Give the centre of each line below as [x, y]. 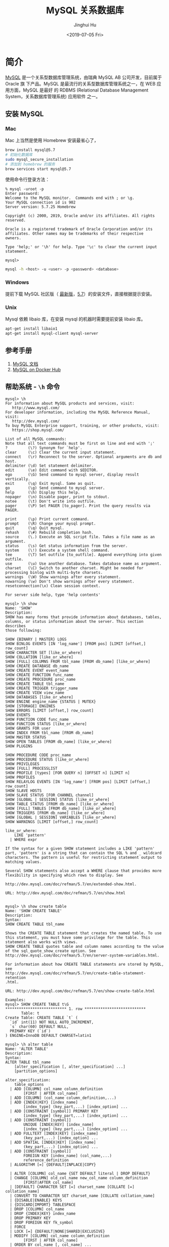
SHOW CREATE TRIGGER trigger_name [42, 688]
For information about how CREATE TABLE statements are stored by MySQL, [85, 964]
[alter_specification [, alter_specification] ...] [70, 1066]
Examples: [16, 1000]
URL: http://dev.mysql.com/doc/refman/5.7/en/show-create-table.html [80, 991]
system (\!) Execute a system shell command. [57, 550]
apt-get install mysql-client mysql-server [52, 334]
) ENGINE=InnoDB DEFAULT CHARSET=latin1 [49, 1035]
